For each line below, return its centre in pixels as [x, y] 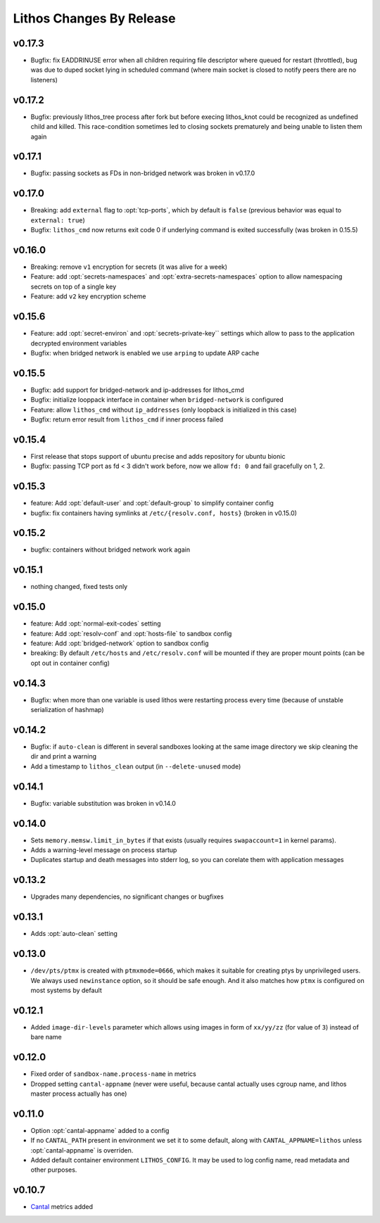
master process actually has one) [79, 1094]
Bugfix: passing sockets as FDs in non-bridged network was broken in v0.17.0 [143, 173]
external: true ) [58, 220]
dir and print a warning [64, 756]
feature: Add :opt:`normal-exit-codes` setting [96, 623]
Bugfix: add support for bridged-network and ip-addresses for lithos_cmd [137, 390]
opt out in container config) [70, 663]
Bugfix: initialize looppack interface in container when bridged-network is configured [157, 400]
